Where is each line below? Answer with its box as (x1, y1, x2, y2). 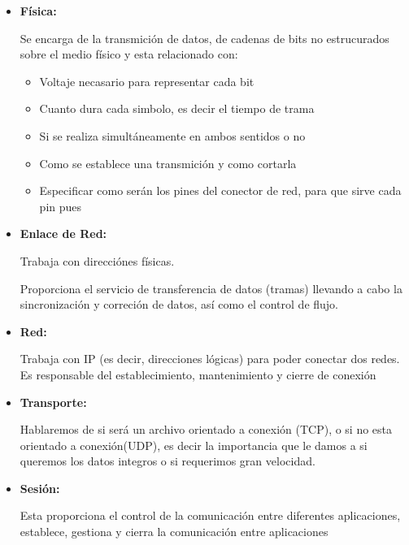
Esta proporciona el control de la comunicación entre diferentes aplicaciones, (20, 507, 401, 524)
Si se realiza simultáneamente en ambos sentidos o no (39, 127, 306, 144)
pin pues (39, 197, 82, 214)
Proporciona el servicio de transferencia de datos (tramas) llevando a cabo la (20, 279, 402, 296)
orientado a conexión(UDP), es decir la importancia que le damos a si (20, 436, 368, 453)
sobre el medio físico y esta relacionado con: (20, 45, 238, 63)
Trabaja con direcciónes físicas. (20, 252, 175, 269)
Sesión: (20, 479, 60, 496)
